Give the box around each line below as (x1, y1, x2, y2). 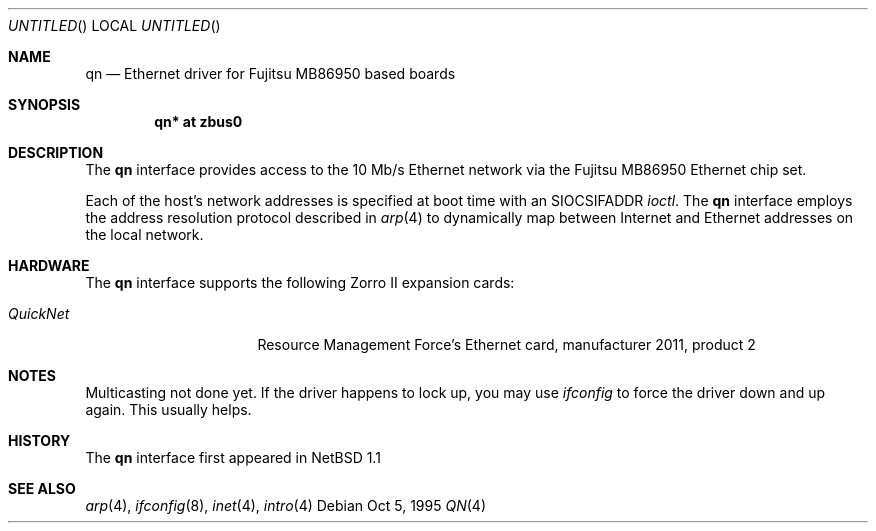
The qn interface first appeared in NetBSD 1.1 (85, 449, 381, 466)
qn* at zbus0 (154, 113, 243, 130)
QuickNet (8, 305, 70, 322)
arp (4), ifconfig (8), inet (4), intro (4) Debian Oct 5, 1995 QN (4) (85, 497, 487, 514)
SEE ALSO (8, 480, 76, 497)
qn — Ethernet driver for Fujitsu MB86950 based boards (85, 65, 456, 82)
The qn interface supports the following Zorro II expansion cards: (85, 274, 515, 291)
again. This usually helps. (85, 401, 252, 418)
